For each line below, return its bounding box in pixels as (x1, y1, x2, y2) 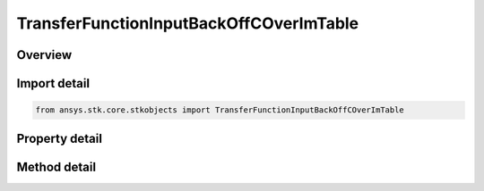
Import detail (16, 76, 90, 91)
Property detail (16, 130, 103, 146)
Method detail (16, 159, 97, 174)
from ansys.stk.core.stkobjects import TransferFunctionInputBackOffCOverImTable (35, 105, 405, 115)
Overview (16, 47, 73, 62)
